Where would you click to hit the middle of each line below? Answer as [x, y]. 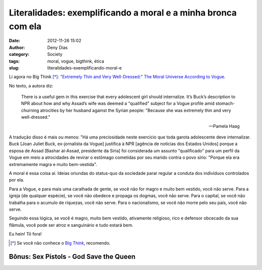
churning [30, 110]
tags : [14, 61]
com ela [25, 26]
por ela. [16, 180]
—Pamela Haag [224, 126]
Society [55, 54]
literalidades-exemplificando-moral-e [85, 67]
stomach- [225, 103]
